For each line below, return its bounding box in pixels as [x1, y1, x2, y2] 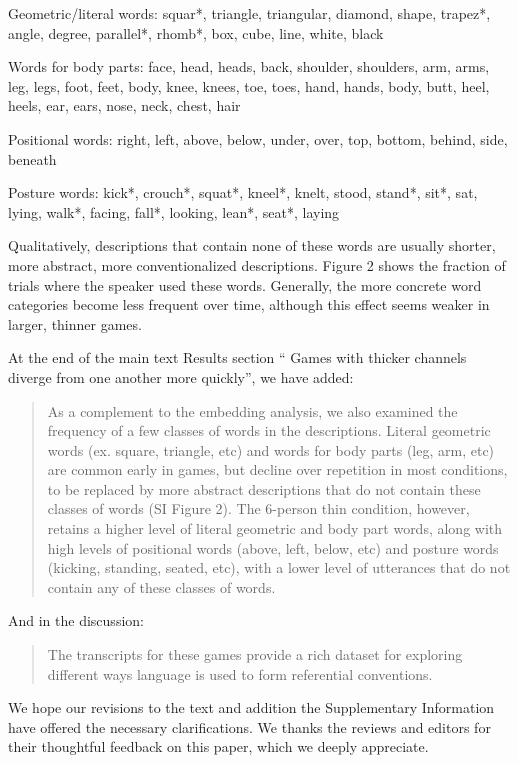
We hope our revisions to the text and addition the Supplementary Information [8, 697, 495, 718]
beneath [8, 148, 57, 169]
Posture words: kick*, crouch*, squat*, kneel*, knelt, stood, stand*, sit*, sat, [8, 182, 478, 203]
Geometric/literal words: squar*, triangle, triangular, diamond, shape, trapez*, [8, 3, 491, 23]
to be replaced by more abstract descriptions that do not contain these [47, 478, 481, 499]
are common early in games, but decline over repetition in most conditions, [47, 459, 508, 480]
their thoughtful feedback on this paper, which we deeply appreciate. [8, 736, 429, 757]
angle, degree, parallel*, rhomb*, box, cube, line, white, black [8, 22, 384, 43]
